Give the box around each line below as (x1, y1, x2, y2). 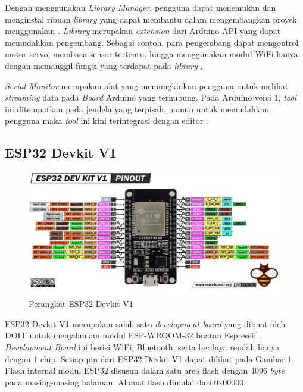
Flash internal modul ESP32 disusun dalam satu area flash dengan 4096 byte (5, 364, 285, 377)
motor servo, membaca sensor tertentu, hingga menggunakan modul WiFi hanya (5, 48, 298, 60)
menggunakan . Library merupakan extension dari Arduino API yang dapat (5, 24, 281, 37)
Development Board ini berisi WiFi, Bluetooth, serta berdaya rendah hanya (5, 340, 280, 353)
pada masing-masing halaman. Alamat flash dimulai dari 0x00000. (5, 375, 246, 388)
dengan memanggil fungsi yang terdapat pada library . (5, 59, 203, 71)
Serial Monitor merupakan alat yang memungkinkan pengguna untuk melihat (5, 79, 289, 92)
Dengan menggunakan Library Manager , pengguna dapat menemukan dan (5, 1, 276, 13)
